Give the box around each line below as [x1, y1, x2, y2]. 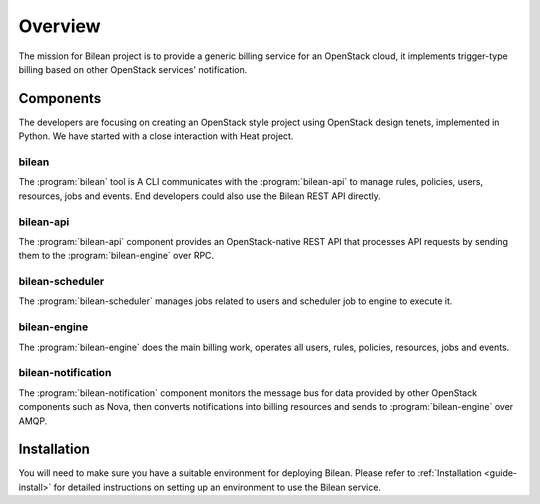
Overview [18, 15, 101, 37]
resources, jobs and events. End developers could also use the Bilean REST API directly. [18, 190, 382, 202]
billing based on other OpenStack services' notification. [18, 63, 248, 75]
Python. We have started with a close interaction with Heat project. [18, 130, 294, 142]
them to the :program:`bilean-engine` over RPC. [18, 250, 215, 262]
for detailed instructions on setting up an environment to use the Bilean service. [53, 481, 382, 493]
